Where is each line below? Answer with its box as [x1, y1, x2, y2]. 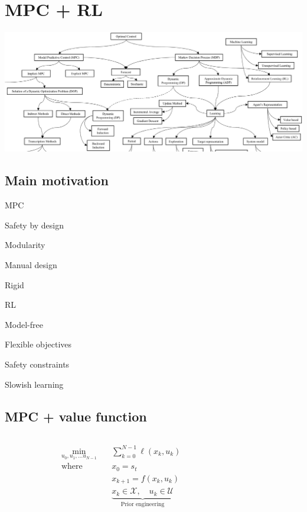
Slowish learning [5, 378, 64, 390]
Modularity [5, 239, 45, 251]
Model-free [5, 318, 43, 330]
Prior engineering [120, 501, 165, 507]
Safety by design [5, 218, 64, 231]
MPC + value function [5, 407, 147, 425]
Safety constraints [5, 358, 70, 370]
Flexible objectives [5, 338, 72, 350]
